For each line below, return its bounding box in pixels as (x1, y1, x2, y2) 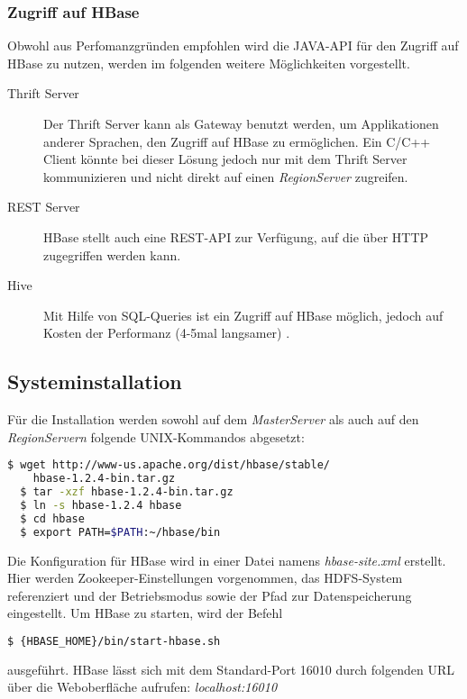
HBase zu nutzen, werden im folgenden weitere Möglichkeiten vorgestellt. (7, 53, 410, 72)
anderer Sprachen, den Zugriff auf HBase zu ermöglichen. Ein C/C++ (43, 132, 431, 150)
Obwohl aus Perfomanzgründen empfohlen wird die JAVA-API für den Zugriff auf (7, 36, 459, 55)
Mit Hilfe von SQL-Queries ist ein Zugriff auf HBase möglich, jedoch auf (43, 305, 444, 324)
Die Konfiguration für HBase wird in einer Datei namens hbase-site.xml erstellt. (7, 550, 446, 569)
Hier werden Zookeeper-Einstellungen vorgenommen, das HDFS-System (7, 568, 403, 587)
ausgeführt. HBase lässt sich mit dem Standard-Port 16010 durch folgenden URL (7, 659, 454, 678)
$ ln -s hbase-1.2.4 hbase (20, 498, 182, 512)
